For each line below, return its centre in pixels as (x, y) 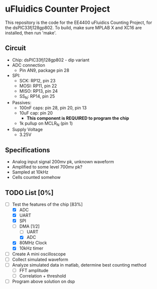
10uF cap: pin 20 (36, 113)
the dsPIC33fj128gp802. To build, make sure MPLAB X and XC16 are (73, 27)
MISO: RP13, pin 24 (39, 91)
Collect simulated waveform (40, 259)
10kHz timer (31, 248)
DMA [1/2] (29, 226)
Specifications (27, 150)
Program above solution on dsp (44, 281)
